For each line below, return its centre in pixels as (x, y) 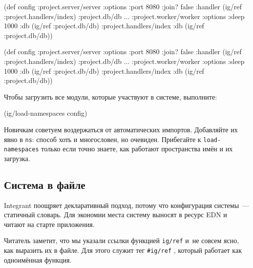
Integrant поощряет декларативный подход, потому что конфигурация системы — (127, 205)
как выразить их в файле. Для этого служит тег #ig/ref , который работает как (123, 250)
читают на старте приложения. (49, 224)
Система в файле (45, 184)
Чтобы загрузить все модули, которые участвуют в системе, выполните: (111, 96)
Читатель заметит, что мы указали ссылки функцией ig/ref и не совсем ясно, (122, 240)
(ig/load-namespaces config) (46, 113)
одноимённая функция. (38, 259)
